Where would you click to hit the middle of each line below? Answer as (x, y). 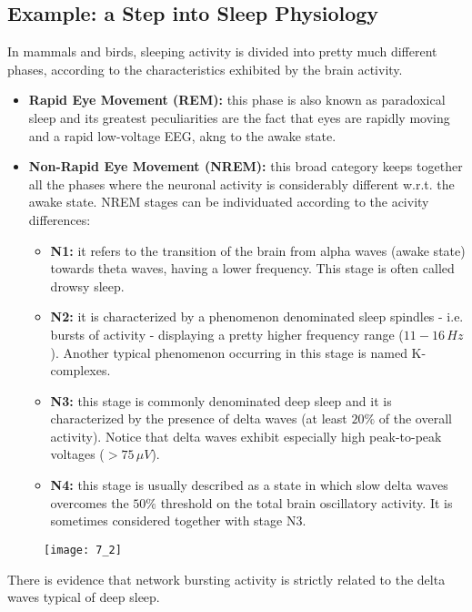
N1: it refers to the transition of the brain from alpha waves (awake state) (258, 250)
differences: (60, 219)
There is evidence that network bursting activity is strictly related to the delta (226, 579)
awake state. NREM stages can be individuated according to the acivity (229, 202)
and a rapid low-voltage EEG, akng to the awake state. (182, 135)
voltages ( (77, 454)
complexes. (80, 370)
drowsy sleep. (87, 286)
